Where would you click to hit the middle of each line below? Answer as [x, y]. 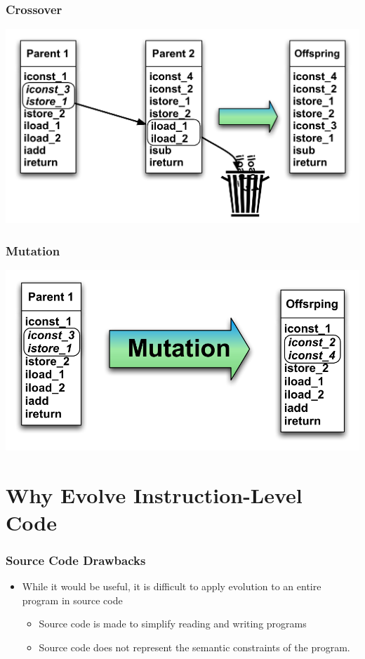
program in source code [72, 600]
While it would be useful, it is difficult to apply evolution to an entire [172, 586]
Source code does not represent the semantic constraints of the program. [194, 647]
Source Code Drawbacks [76, 560]
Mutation [33, 250]
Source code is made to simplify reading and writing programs [173, 624]
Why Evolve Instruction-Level [154, 494]
